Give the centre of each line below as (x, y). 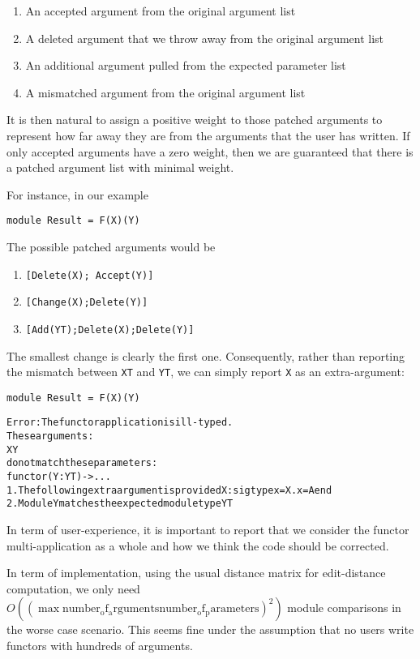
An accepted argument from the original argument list (161, 11)
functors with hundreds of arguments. (100, 646)
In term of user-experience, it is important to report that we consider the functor (208, 530)
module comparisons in (344, 608)
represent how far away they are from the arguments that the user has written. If (208, 135)
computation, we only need (73, 588)
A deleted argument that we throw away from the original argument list (205, 38)
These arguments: (50, 436)
